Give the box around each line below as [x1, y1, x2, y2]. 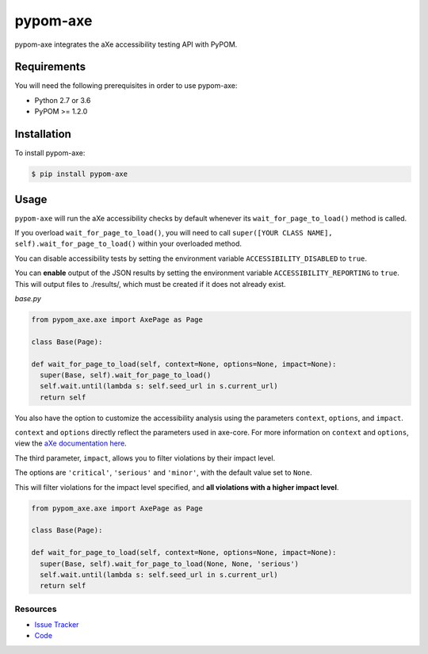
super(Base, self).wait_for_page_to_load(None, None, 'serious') [40, 559, 300, 568]
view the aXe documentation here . [14, 438, 127, 448]
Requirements [14, 60, 86, 74]
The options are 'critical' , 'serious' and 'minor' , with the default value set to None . [14, 468, 312, 477]
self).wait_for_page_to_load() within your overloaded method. [14, 239, 242, 249]
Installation [14, 128, 71, 141]
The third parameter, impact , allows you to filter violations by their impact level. [14, 453, 276, 463]
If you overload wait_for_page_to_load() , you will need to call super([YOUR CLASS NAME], [14, 228, 333, 238]
